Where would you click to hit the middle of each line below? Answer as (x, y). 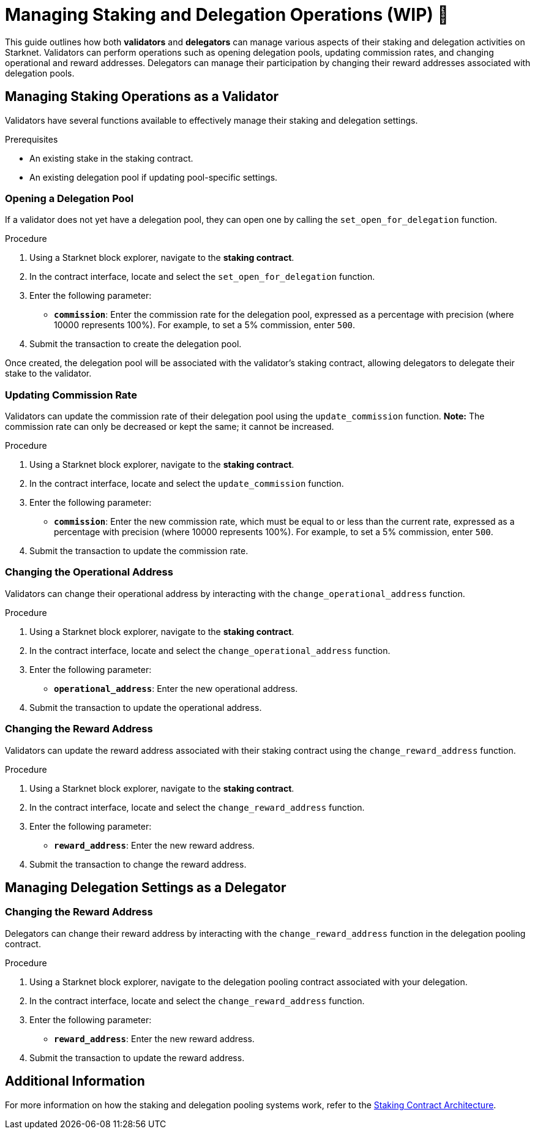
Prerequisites (32, 139)
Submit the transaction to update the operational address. (146, 707)
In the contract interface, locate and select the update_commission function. (187, 484)
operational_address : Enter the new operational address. (176, 688)
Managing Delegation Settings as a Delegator (146, 888)
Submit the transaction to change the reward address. (138, 864)
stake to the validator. (48, 374)
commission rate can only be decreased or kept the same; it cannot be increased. (170, 427)
